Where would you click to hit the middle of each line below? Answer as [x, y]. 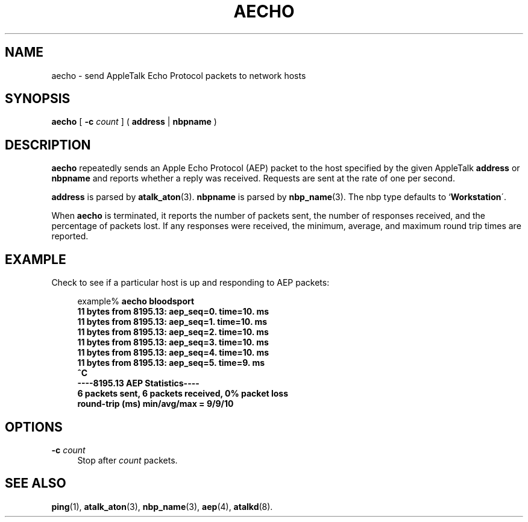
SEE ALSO [36, 483]
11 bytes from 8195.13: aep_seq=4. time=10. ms [173, 353]
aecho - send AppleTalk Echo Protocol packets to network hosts [179, 75]
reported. [70, 236]
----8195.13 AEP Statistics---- [138, 383]
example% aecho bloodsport [136, 301]
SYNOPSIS [38, 99]
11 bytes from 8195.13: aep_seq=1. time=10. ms [172, 322]
